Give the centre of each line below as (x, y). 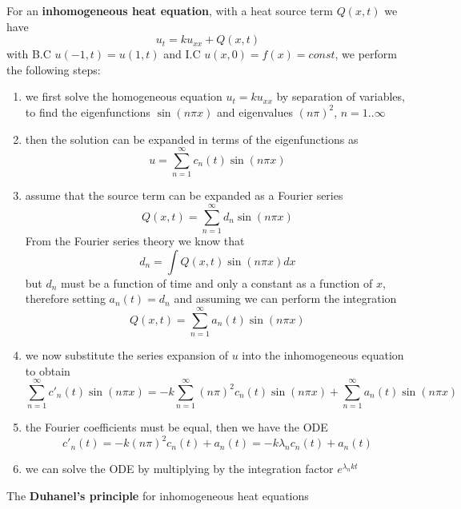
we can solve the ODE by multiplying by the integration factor (179, 469)
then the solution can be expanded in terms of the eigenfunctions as (192, 139)
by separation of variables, (341, 96)
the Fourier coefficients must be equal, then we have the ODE (176, 427)
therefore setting (65, 298)
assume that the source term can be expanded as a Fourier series (184, 195)
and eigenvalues (255, 111)
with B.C (29, 54)
